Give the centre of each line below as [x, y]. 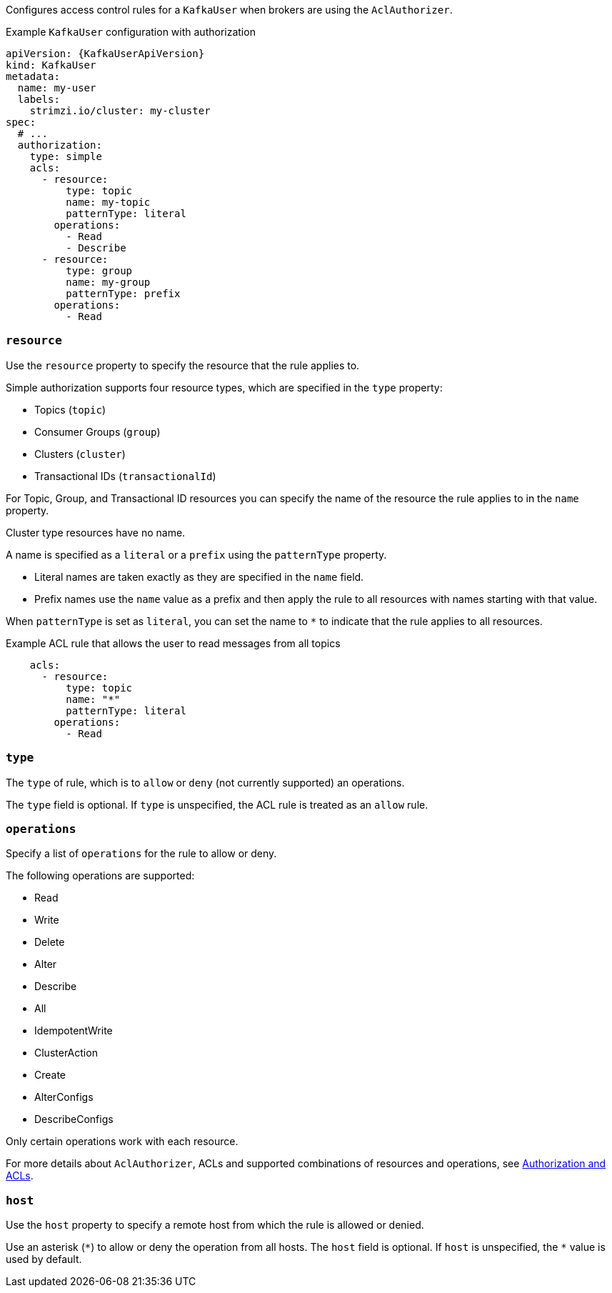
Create [50, 1075]
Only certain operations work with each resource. [122, 1142]
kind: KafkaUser [51, 65]
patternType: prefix [123, 294]
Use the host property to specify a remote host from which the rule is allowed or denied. [215, 1225]
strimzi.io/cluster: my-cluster [120, 111]
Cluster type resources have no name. [96, 532]
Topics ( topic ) [70, 409]
